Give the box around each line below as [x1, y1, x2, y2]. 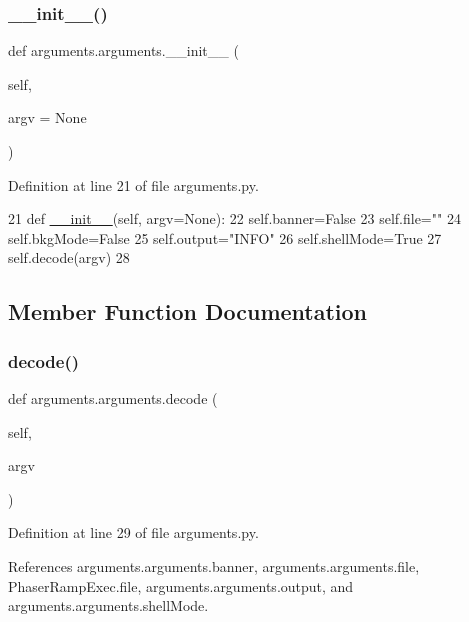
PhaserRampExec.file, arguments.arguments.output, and [8, 575, 354, 596]
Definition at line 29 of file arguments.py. [8, 522, 259, 543]
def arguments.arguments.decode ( [8, 387, 218, 408]
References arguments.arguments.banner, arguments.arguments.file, [8, 555, 420, 576]
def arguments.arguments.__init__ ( [8, 40, 239, 61]
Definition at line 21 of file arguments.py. [8, 174, 259, 195]
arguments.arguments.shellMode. [8, 595, 209, 616]
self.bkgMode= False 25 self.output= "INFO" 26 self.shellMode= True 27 [8, 227, 442, 248]
